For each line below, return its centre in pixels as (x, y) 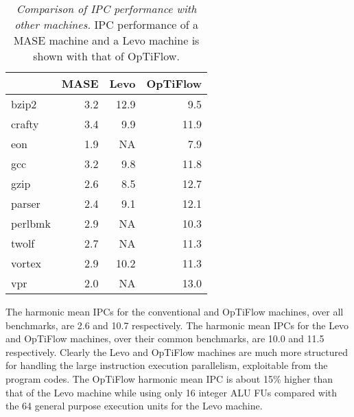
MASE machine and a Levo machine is (106, 40)
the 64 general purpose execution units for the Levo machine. (134, 406)
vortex (26, 263)
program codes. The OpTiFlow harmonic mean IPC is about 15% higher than (169, 378)
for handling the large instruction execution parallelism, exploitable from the (167, 365)
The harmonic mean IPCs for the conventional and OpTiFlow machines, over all (175, 311)
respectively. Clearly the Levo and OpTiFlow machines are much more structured (177, 352)
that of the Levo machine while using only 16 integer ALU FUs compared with (172, 392)
